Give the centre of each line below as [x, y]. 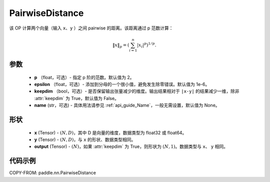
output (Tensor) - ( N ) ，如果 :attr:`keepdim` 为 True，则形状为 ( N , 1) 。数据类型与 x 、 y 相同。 [131, 146]
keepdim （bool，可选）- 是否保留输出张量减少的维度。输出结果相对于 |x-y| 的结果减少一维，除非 [137, 91]
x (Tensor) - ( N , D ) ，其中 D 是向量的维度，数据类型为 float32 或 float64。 [110, 132]
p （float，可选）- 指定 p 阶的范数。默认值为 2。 [84, 77]
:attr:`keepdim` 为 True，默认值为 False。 [77, 98]
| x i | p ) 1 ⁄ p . [146, 45]
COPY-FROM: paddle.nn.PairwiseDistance [52, 173]
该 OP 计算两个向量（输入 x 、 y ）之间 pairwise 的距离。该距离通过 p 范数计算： [91, 28]
